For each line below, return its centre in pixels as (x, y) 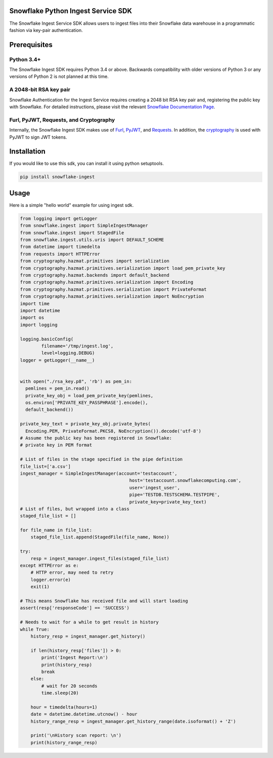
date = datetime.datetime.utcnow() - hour (84, 714)
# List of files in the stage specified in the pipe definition (101, 459)
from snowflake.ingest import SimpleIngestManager (84, 226)
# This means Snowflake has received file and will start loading (104, 601)
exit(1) (40, 587)
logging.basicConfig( (47, 339)
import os (32, 318)
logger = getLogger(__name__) (57, 360)
